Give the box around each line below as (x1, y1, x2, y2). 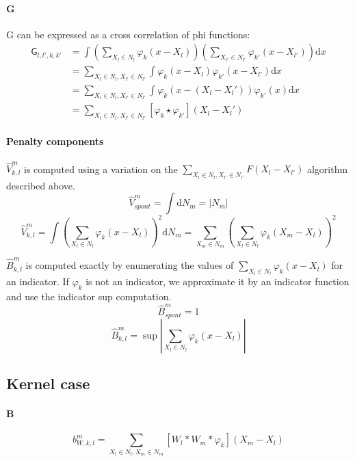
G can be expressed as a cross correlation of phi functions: (6, 27, 250, 41)
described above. (6, 178, 75, 192)
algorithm (306, 161, 348, 176)
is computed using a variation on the (24, 161, 178, 176)
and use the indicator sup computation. (6, 289, 172, 304)
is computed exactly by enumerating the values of (25, 258, 234, 272)
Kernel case (6, 373, 90, 394)
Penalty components (6, 134, 104, 148)
